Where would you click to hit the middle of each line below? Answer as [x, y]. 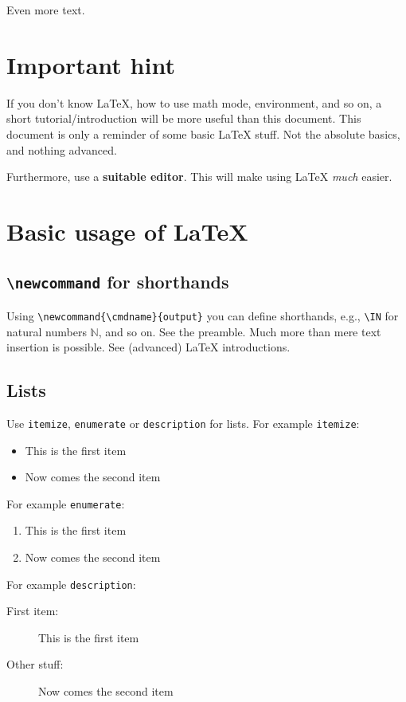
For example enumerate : [66, 503]
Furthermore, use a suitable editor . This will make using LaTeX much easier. [199, 176]
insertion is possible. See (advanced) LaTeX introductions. [148, 347]
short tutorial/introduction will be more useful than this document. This [184, 118]
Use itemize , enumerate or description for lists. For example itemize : [183, 423]
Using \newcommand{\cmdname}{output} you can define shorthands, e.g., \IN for [203, 315]
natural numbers [47, 331]
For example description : [71, 584]
